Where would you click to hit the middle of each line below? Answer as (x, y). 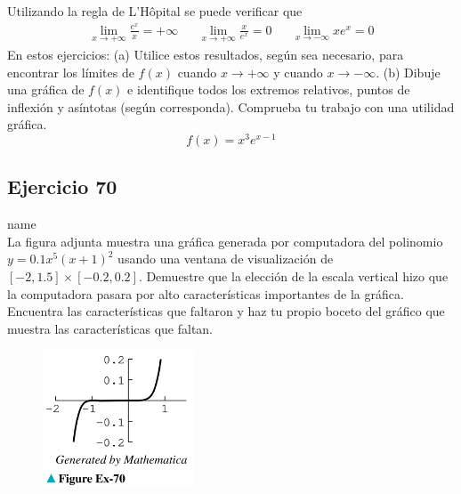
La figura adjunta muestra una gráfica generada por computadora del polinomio (225, 241)
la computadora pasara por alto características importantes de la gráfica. (206, 293)
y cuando (298, 72)
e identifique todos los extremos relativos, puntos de (269, 89)
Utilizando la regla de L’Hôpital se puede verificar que (155, 11)
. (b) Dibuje (408, 72)
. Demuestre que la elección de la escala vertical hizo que (293, 275)
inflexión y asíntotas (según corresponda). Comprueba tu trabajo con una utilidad (231, 106)
